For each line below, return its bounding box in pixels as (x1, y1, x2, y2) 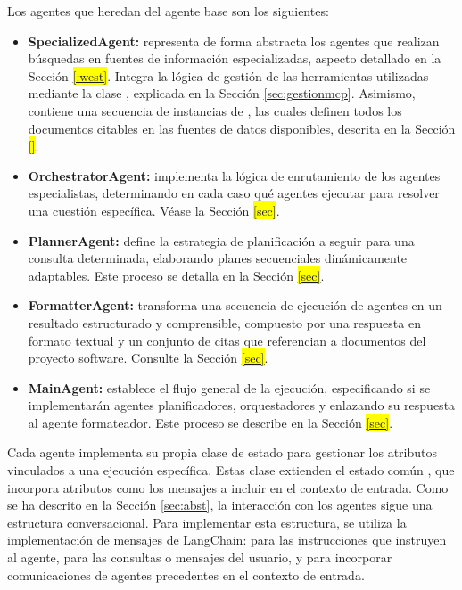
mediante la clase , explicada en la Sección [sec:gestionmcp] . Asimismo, (28, 84, 416, 102)
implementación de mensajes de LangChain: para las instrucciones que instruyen (7, 530, 447, 549)
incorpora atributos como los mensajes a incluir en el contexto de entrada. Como (7, 478, 449, 496)
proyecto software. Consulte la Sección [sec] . (28, 348, 268, 367)
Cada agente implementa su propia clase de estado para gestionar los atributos (7, 443, 438, 462)
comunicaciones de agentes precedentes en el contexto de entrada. (7, 565, 365, 584)
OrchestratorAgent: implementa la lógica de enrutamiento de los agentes (28, 166, 441, 184)
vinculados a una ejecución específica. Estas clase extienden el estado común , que (7, 461, 455, 479)
